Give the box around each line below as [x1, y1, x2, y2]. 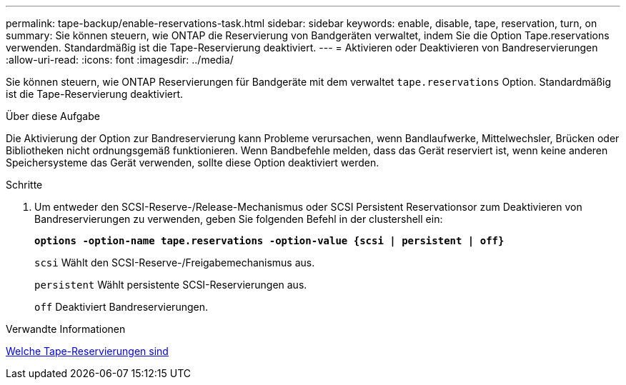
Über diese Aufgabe [6, 110, 100, 122]
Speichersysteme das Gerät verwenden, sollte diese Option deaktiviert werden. [6, 156, 379, 169]
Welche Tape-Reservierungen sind [6, 345, 169, 357]
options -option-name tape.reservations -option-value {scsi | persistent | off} [34, 235, 505, 246]
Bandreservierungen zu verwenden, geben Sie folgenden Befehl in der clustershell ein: [34, 213, 443, 225]
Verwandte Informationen [6, 323, 126, 335]
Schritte [6, 179, 43, 191]
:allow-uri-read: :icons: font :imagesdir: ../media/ [6, 54, 234, 66]
